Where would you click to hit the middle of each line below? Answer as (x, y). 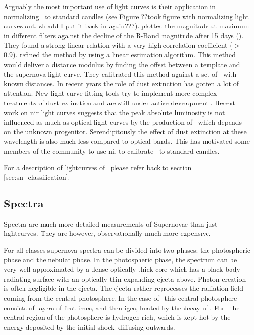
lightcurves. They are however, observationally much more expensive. (107, 233)
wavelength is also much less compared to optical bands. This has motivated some (127, 141)
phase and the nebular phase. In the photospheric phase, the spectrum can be (121, 259)
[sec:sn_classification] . (37, 177)
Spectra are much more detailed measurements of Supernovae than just (111, 223)
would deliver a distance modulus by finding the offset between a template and (122, 64)
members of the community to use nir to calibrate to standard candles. (112, 150)
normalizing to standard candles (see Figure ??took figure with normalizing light (126, 16)
